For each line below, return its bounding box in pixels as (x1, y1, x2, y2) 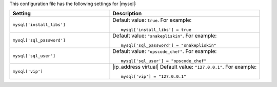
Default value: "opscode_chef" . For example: (112, 48, 217, 55)
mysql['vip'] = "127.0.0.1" (121, 74, 187, 79)
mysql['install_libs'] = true (121, 27, 192, 33)
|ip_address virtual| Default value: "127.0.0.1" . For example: (112, 64, 257, 71)
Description (112, 10, 142, 17)
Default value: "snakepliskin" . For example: (112, 32, 217, 39)
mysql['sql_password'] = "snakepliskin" (121, 43, 216, 48)
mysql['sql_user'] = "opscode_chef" (121, 59, 207, 64)
